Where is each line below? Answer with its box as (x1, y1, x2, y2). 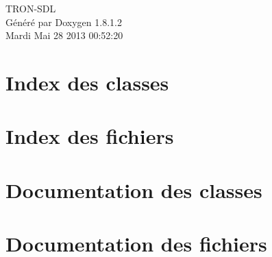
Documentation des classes (5, 175, 262, 204)
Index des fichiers (5, 122, 174, 150)
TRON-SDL (5, 1, 56, 15)
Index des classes (5, 68, 169, 96)
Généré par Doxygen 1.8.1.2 (5, 14, 122, 29)
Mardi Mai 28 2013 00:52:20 (5, 28, 123, 42)
